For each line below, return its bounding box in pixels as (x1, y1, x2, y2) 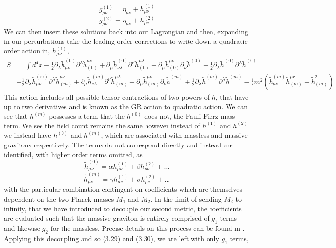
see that (4, 111, 28, 121)
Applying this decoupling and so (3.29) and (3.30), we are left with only (4, 233, 219, 243)
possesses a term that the (49, 111, 125, 121)
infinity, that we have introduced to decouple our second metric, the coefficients (4, 203, 242, 213)
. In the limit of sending (150, 194, 222, 204)
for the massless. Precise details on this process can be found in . (50, 223, 245, 233)
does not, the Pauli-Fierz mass (144, 111, 235, 121)
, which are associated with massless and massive (101, 130, 248, 140)
